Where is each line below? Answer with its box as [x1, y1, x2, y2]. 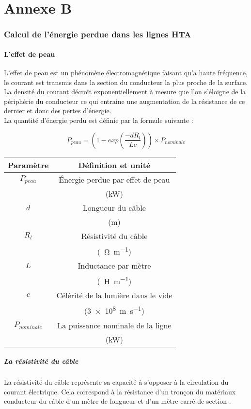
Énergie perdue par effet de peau [59, 173, 170, 185]
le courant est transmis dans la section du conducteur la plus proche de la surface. [4, 77, 248, 87]
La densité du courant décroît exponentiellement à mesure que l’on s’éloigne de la [4, 86, 246, 97]
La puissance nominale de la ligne [57, 319, 172, 331]
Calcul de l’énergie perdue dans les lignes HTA [4, 28, 191, 40]
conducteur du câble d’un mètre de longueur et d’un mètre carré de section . [4, 396, 231, 406]
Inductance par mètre [78, 259, 151, 271]
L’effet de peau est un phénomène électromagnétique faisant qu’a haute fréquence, [4, 68, 248, 78]
